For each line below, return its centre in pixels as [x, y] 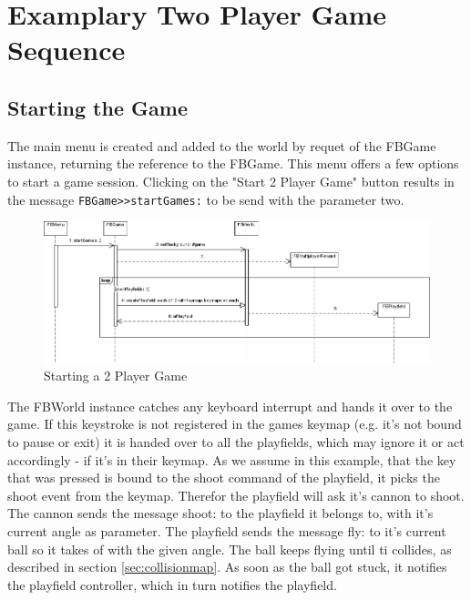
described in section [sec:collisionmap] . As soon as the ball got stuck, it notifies [227, 567]
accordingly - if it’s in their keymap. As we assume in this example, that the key [232, 459]
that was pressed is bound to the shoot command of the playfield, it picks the [224, 478]
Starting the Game [97, 107]
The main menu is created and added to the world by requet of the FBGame [222, 145]
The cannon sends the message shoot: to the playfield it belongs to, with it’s [220, 513]
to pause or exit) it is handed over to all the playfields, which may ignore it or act [236, 442]
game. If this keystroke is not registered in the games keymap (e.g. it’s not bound [235, 424]
